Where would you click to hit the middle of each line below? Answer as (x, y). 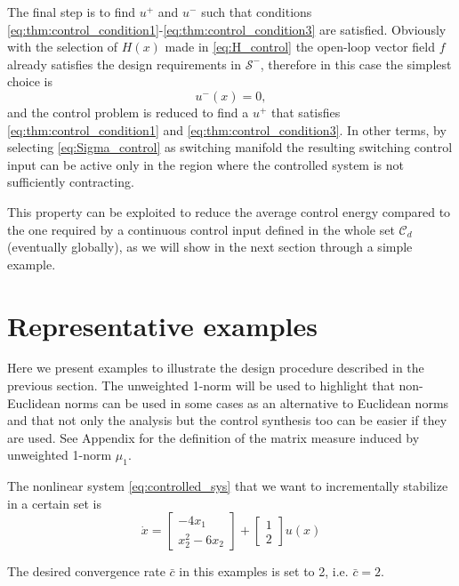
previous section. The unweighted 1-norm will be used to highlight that (201, 385)
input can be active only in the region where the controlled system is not (205, 164)
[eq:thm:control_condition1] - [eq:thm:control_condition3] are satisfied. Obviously (227, 29)
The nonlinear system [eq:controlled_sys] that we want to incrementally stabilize (228, 486)
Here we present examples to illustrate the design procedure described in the (216, 368)
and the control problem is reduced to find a (128, 112)
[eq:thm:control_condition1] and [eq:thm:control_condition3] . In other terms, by (227, 129)
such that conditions (257, 12)
